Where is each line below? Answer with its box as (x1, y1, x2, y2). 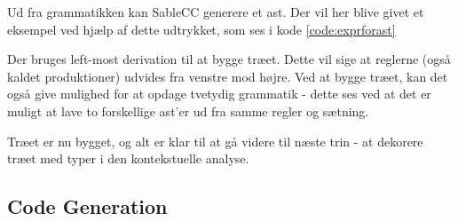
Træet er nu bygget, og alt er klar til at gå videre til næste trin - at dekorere (7, 131, 423, 150)
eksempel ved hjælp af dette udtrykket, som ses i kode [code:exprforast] (7, 20, 396, 38)
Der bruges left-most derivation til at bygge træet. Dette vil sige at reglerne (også (7, 50, 451, 68)
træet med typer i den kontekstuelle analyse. (7, 149, 249, 168)
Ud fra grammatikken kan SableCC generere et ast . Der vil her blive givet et (7, 3, 424, 20)
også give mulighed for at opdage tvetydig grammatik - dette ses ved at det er (7, 84, 431, 103)
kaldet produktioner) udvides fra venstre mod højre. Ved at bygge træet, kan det (7, 67, 448, 85)
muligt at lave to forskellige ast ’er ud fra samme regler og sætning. (7, 101, 369, 120)
